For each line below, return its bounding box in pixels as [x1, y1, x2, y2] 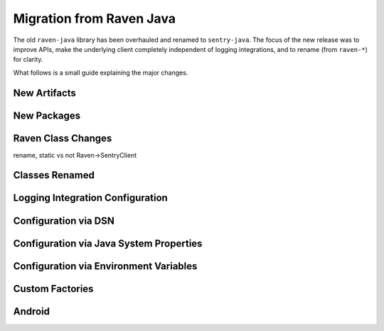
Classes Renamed [13, 169, 95, 181]
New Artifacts [13, 87, 76, 99]
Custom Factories [13, 283, 94, 295]
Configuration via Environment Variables [13, 260, 198, 272]
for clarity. [13, 55, 43, 64]
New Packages [13, 109, 81, 121]
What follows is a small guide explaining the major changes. [13, 68, 188, 77]
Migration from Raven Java [13, 11, 176, 26]
